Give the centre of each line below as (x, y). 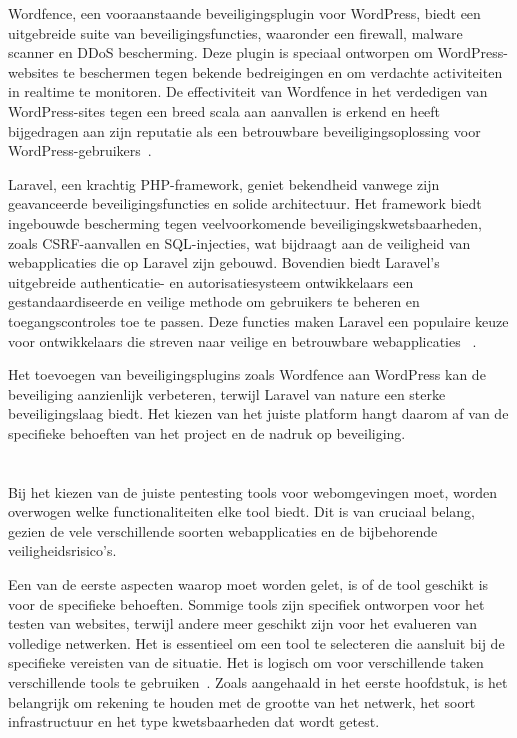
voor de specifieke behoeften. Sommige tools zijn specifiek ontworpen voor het (246, 603)
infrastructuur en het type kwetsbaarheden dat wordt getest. (194, 721)
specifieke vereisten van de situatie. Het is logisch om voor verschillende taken (246, 662)
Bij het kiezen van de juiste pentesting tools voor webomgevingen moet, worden (252, 491)
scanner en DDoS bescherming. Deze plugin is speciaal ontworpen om (220, 52)
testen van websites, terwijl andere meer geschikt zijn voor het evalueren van (243, 623)
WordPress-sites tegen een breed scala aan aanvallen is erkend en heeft (224, 110)
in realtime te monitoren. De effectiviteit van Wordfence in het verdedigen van (248, 91)
